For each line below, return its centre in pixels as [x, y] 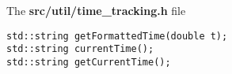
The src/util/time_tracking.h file [96, 10]
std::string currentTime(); [80, 49]
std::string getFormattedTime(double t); [117, 36]
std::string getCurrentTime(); [89, 62]
